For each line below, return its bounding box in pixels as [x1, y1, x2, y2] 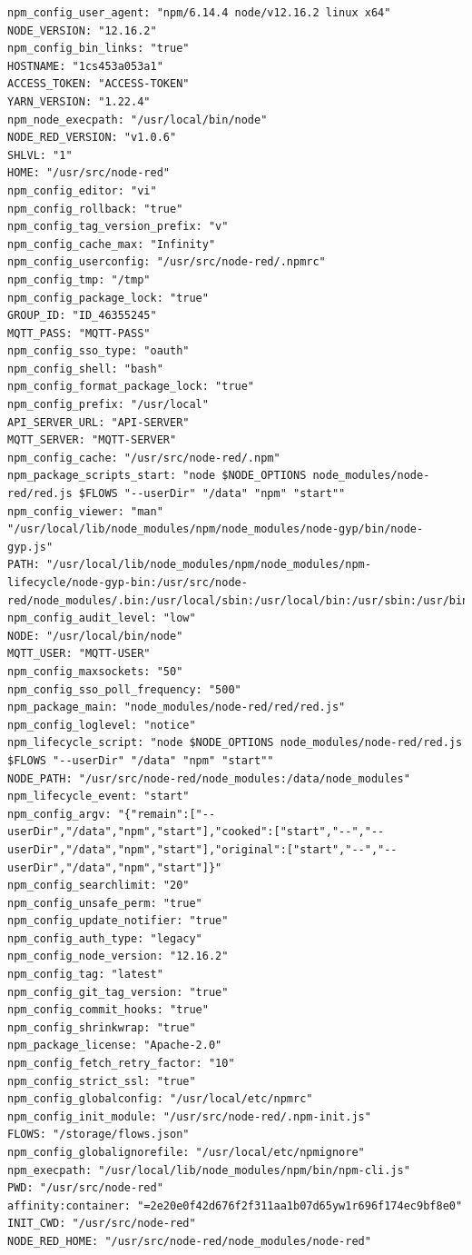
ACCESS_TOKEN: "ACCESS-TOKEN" [7, 77, 190, 91]
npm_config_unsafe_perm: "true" [7, 896, 202, 910]
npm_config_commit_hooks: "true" [7, 1003, 209, 1017]
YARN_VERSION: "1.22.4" [7, 95, 151, 108]
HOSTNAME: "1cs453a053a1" [7, 59, 163, 73]
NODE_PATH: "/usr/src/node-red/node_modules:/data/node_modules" [7, 772, 410, 785]
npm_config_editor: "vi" [7, 184, 157, 197]
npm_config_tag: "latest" [7, 968, 163, 981]
